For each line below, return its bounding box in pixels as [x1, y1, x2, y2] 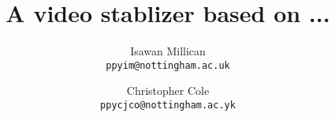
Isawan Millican [130, 43, 206, 59]
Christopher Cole [126, 82, 210, 99]
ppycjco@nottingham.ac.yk [100, 99, 236, 111]
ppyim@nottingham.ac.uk [106, 59, 230, 71]
